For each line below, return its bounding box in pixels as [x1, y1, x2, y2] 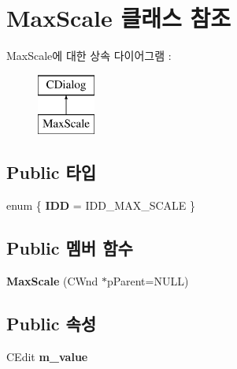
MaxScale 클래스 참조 [6, 2, 231, 34]
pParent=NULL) [107, 272, 189, 289]
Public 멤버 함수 [6, 236, 133, 260]
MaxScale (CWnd [6, 272, 98, 289]
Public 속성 [6, 311, 97, 335]
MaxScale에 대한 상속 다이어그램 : [6, 47, 172, 64]
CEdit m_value [6, 348, 88, 364]
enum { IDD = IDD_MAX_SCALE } [6, 197, 196, 214]
